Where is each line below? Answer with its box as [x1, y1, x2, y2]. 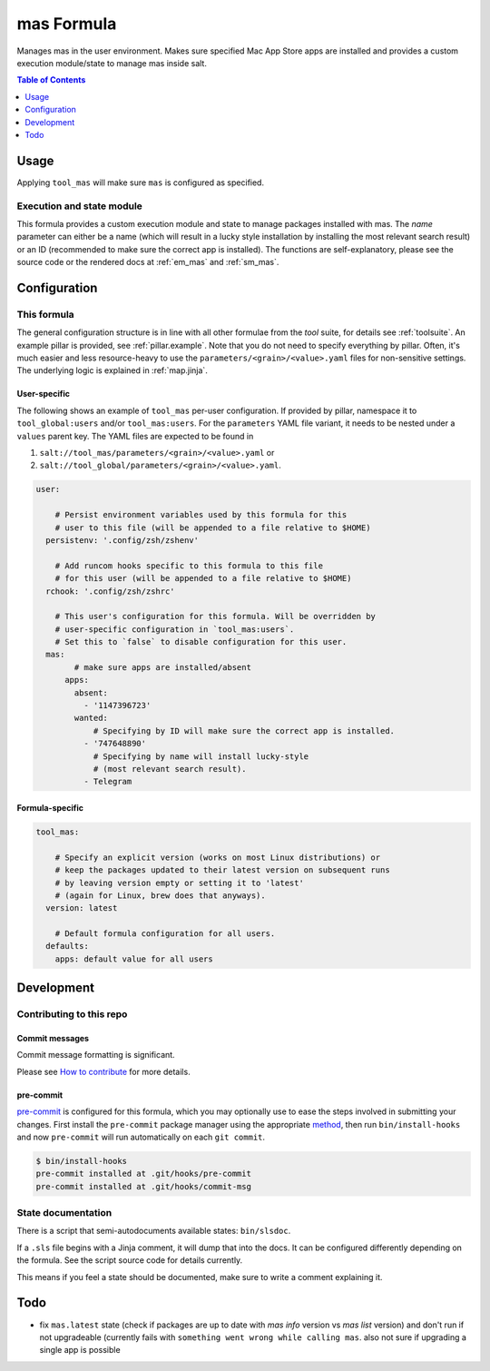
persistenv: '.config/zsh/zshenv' [45, 535, 200, 545]
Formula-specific [16, 802, 83, 813]
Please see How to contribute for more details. [16, 1066, 191, 1077]
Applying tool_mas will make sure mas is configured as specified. [16, 177, 265, 188]
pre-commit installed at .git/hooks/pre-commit [35, 1169, 251, 1179]
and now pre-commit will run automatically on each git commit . [16, 1131, 266, 1142]
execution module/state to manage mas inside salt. [16, 57, 208, 68]
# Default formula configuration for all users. [54, 929, 276, 939]
